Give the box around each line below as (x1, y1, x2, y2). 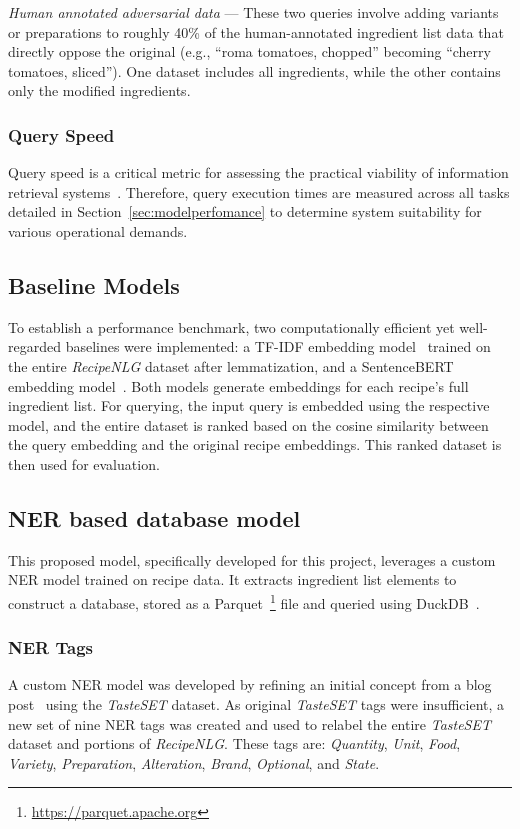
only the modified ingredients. (8, 80, 191, 101)
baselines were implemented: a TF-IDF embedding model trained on (65, 336, 491, 357)
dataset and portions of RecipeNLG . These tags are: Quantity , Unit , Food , (8, 733, 461, 754)
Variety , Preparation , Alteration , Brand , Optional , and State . (8, 752, 380, 773)
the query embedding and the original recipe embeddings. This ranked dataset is (8, 434, 502, 455)
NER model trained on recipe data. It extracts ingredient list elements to (8, 569, 457, 590)
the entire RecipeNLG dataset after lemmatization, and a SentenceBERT (8, 355, 454, 376)
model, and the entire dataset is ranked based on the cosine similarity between (8, 414, 489, 435)
